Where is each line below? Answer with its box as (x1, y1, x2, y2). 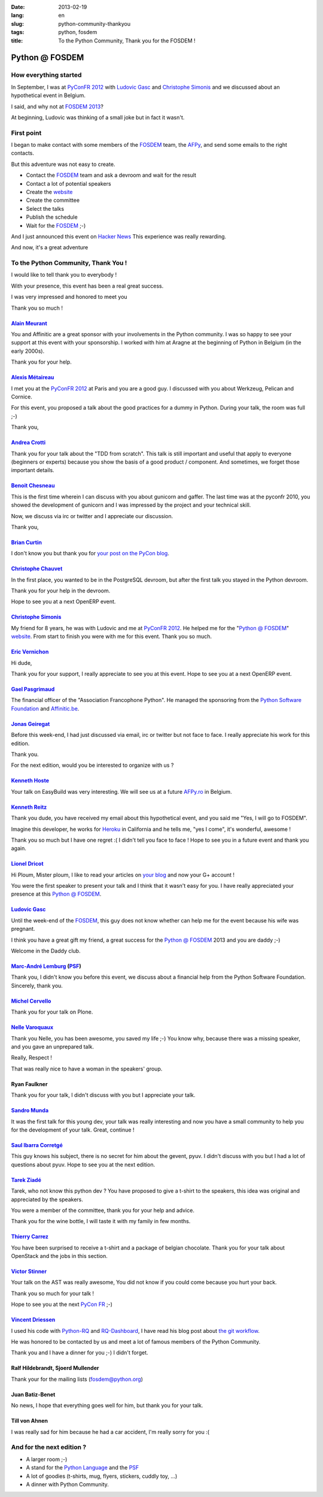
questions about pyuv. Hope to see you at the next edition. (11, 1161, 156, 1168)
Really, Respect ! (11, 1054, 52, 1061)
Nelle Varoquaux (11, 1024, 54, 1031)
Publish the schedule (26, 213, 78, 221)
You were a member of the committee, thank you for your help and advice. (11, 1206, 194, 1214)
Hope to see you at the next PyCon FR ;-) (11, 1301, 113, 1308)
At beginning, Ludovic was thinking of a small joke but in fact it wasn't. (11, 114, 185, 121)
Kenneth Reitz (11, 803, 47, 811)
